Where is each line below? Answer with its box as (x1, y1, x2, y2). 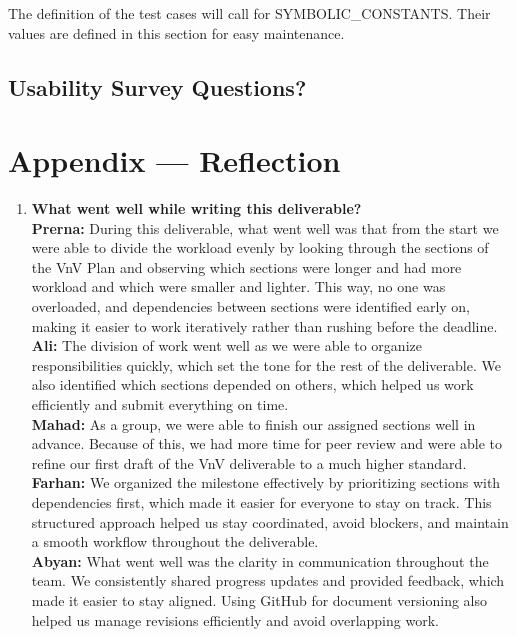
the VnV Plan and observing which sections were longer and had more (31, 256, 462, 277)
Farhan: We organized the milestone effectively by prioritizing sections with (31, 472, 501, 493)
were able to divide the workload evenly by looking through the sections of (31, 237, 489, 258)
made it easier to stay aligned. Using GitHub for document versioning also (31, 589, 488, 610)
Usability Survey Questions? (8, 71, 307, 102)
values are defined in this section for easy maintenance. (8, 22, 345, 43)
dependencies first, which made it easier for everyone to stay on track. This (31, 492, 492, 512)
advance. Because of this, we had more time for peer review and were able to (31, 433, 503, 454)
